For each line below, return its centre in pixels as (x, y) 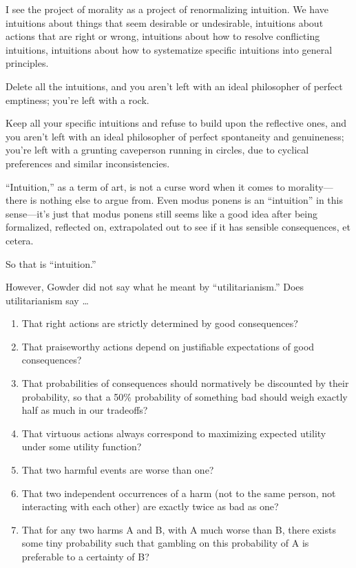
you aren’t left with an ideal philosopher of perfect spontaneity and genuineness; (175, 136)
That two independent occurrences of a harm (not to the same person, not (179, 493)
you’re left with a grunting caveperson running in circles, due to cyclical (157, 150)
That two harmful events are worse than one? (118, 470)
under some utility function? (82, 446)
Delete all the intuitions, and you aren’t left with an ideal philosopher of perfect (174, 86)
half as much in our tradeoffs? (85, 410)
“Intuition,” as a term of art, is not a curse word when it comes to (145, 186)
